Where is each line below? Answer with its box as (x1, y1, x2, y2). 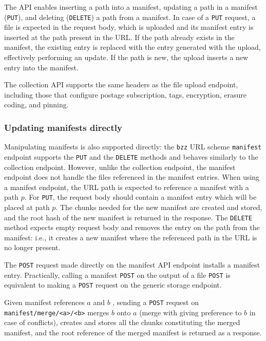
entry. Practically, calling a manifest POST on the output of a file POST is (4, 269, 231, 280)
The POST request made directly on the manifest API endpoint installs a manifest (4, 259, 260, 270)
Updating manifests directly (4, 121, 122, 134)
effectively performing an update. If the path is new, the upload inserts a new (4, 52, 249, 63)
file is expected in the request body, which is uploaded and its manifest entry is (4, 22, 254, 32)
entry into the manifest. (4, 62, 79, 72)
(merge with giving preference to (139, 307, 242, 317)
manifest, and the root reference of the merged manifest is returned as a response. (4, 327, 262, 337)
